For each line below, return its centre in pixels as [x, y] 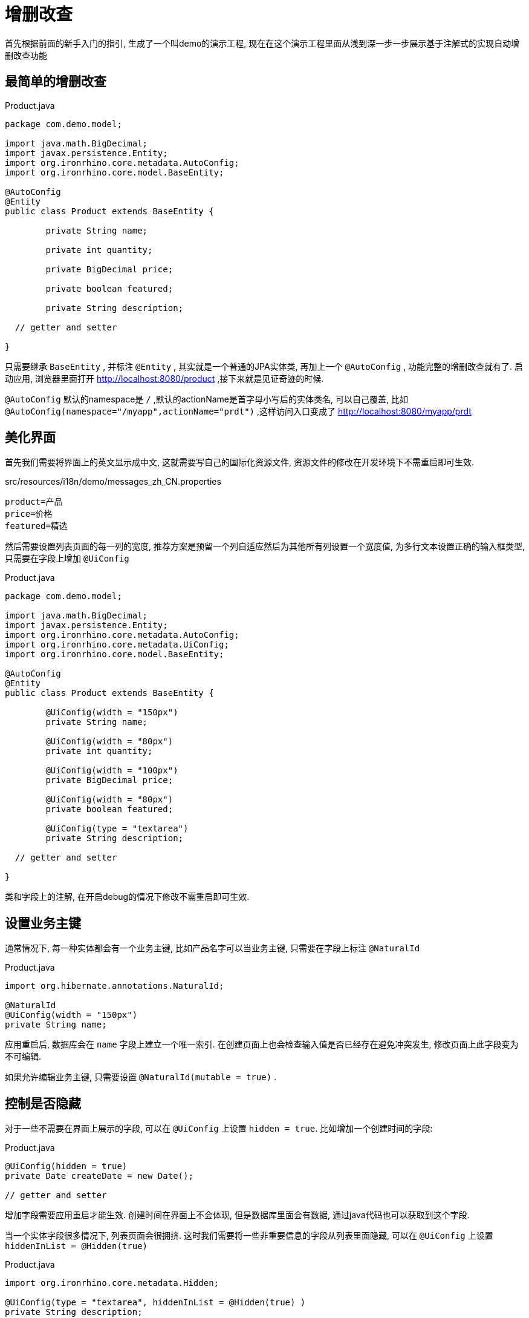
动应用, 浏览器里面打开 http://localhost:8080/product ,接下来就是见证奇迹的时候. [164, 378]
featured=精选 [36, 526]
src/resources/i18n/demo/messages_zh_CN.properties [113, 482]
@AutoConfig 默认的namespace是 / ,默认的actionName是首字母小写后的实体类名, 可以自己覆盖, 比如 [206, 399]
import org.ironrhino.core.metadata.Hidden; [112, 1283]
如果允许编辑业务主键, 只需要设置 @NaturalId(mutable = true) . [141, 1077]
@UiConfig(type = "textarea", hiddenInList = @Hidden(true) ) [155, 1303]
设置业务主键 [43, 923]
